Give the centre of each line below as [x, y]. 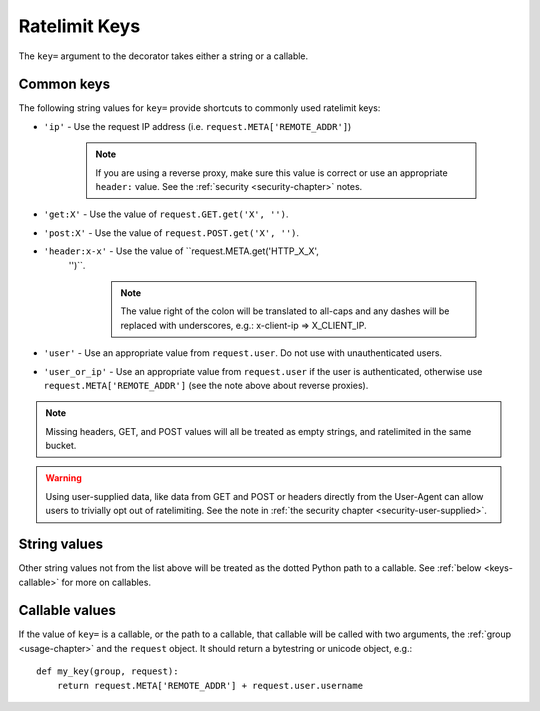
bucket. [61, 446]
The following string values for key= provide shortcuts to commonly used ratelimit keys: [199, 108]
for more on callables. [106, 582]
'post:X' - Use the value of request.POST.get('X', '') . [171, 232]
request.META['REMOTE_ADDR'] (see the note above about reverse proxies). [206, 385]
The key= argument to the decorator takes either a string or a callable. [163, 56]
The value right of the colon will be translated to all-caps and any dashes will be [285, 311]
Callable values [67, 610]
